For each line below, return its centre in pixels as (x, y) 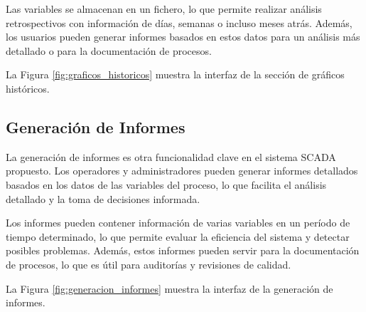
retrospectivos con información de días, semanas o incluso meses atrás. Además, (179, 22)
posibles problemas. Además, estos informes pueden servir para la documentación (183, 250)
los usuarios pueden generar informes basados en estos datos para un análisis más (183, 37)
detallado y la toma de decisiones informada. (103, 198)
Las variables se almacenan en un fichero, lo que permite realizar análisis (164, 9)
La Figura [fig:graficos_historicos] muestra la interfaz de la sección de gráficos (175, 74)
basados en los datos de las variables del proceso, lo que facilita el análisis (166, 184)
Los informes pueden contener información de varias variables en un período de (178, 223)
